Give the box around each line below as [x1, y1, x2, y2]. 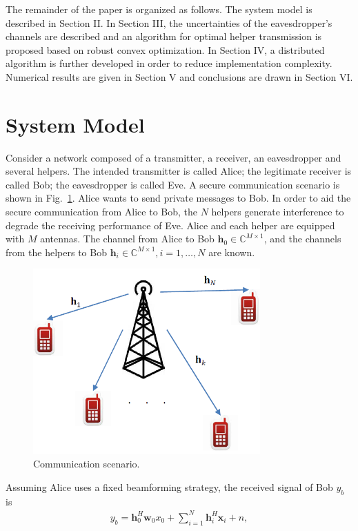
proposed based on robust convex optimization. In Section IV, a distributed [6, 42, 325, 57]
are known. [208, 244, 255, 259]
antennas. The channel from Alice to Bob [40, 231, 215, 246]
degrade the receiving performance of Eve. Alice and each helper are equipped [6, 218, 335, 232]
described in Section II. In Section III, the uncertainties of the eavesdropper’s [6, 15, 332, 30]
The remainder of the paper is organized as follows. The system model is [6, 2, 312, 16]
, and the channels [263, 231, 341, 246]
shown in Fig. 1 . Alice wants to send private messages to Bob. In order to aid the [6, 191, 351, 205]
